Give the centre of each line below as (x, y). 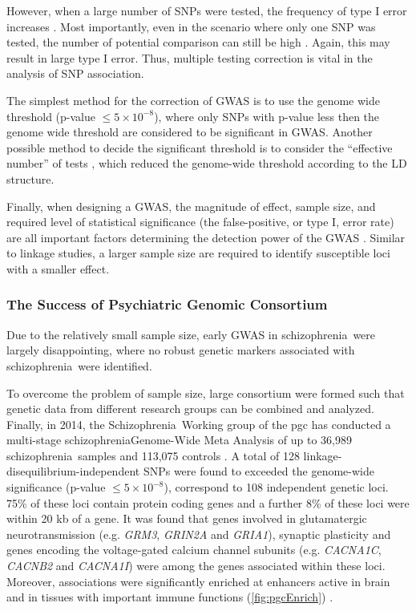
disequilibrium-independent (73, 471)
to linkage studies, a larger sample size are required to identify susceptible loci (198, 253)
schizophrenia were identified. (79, 365)
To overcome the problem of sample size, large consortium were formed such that (206, 392)
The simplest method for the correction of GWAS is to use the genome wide (193, 100)
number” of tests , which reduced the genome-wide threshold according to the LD (207, 163)
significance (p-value (56, 487)
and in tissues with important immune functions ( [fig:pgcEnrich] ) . (170, 597)
